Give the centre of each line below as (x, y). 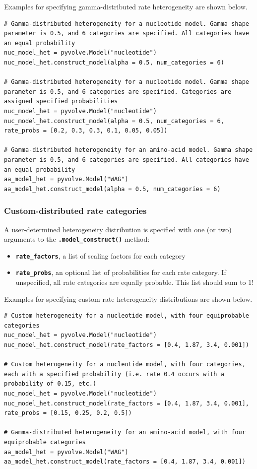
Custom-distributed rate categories (75, 211)
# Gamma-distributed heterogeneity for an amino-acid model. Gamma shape (128, 150)
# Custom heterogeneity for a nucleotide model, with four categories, (125, 365)
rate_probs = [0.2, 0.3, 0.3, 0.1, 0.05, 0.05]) (86, 131)
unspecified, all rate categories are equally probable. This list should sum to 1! (135, 282)
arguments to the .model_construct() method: (77, 239)
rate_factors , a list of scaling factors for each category (100, 255)
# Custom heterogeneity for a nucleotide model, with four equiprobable (127, 316)
